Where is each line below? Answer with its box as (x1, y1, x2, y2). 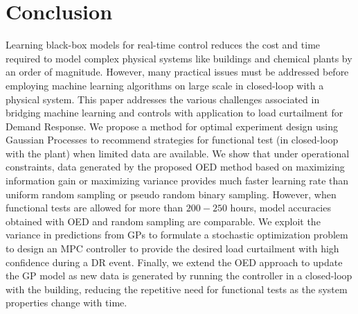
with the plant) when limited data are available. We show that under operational (6, 146, 350, 160)
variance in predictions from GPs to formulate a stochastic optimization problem (6, 227, 348, 242)
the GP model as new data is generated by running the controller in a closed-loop (6, 268, 352, 283)
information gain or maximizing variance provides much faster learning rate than (6, 173, 349, 188)
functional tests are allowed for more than (6, 200, 184, 215)
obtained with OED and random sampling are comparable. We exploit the (6, 213, 321, 228)
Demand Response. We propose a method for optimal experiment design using (6, 119, 339, 133)
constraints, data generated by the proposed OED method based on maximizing (6, 159, 345, 174)
